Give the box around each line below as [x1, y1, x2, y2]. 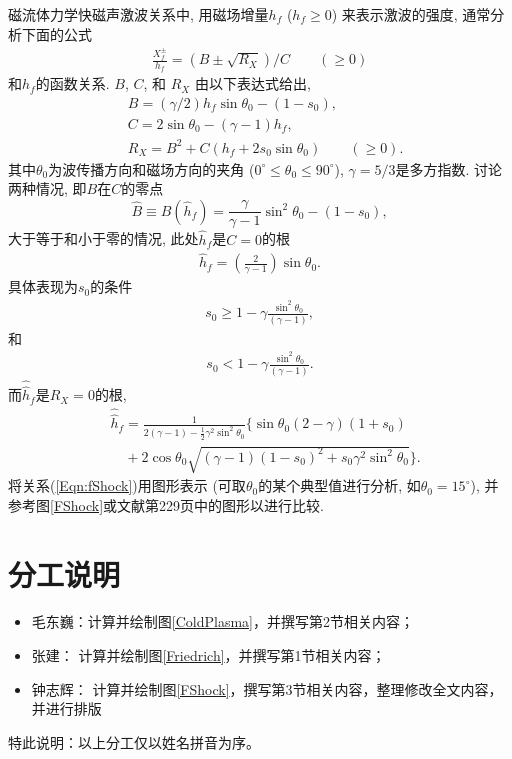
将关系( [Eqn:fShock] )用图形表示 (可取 [8, 475, 246, 496]
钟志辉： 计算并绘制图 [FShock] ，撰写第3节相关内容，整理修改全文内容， [31, 678, 503, 699]
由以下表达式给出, [194, 73, 311, 94]
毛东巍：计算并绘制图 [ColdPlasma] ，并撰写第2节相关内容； [31, 611, 414, 632]
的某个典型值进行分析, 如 [258, 475, 421, 496]
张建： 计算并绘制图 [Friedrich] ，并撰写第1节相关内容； [31, 645, 386, 666]
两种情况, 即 [8, 178, 87, 199]
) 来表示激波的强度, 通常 [331, 4, 491, 24]
